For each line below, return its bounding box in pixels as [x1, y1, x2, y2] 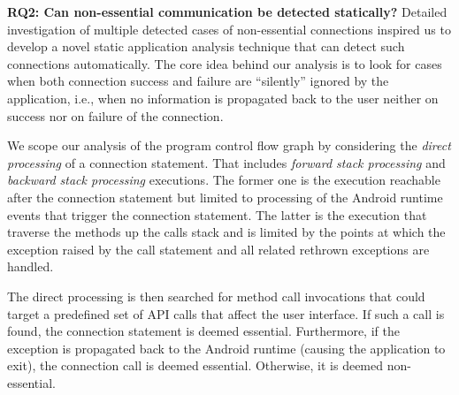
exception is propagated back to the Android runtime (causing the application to [7, 338, 446, 357]
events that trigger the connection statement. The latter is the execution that [7, 205, 427, 224]
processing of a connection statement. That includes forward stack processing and [7, 153, 446, 171]
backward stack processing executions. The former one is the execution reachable [7, 171, 440, 189]
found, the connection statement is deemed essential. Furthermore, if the [7, 322, 400, 340]
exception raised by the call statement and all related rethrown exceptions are [7, 239, 430, 258]
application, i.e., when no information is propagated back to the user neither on [7, 88, 439, 107]
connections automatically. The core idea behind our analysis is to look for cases [7, 54, 442, 72]
